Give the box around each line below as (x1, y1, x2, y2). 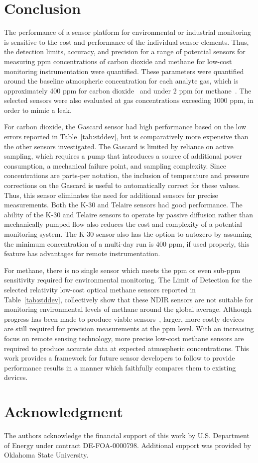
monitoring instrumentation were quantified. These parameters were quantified (4, 66, 244, 76)
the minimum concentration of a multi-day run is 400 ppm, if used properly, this (4, 238, 250, 249)
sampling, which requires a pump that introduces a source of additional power (4, 151, 243, 161)
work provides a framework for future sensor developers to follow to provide (4, 353, 235, 363)
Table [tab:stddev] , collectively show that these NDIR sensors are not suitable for (4, 294, 254, 304)
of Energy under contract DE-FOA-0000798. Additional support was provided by (4, 440, 251, 450)
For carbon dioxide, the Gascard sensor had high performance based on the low (4, 121, 247, 132)
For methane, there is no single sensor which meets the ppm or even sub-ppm (4, 265, 241, 275)
